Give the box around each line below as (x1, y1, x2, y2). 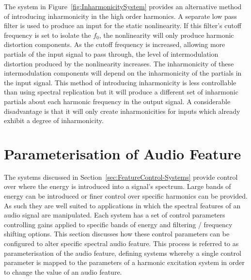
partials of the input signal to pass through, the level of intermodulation (4, 48, 219, 59)
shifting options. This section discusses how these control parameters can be (4, 229, 230, 239)
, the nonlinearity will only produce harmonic (99, 30, 234, 40)
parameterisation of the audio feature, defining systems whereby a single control (4, 248, 241, 258)
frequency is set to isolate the (4, 30, 91, 40)
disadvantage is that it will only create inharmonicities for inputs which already (4, 106, 240, 116)
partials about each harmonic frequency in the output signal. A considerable (4, 96, 231, 106)
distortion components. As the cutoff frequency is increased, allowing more (4, 39, 225, 49)
